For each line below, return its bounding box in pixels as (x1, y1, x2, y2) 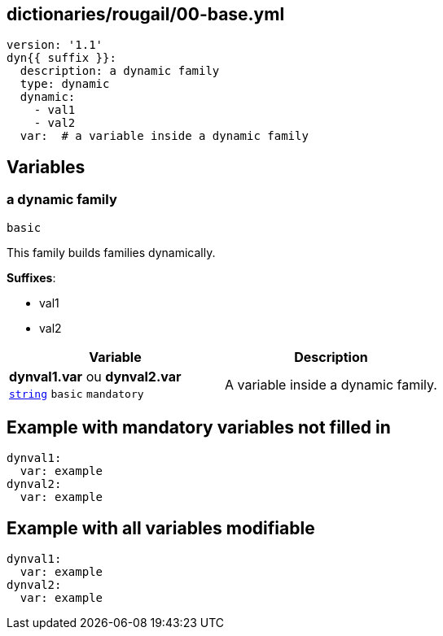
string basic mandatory (9, 387, 144, 400)
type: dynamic (20, 77, 110, 91)
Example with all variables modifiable (7, 517, 315, 538)
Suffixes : (7, 270, 56, 285)
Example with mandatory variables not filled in (7, 417, 391, 438)
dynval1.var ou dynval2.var (9, 368, 182, 385)
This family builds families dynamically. (7, 245, 216, 259)
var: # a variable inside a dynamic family (20, 129, 309, 143)
